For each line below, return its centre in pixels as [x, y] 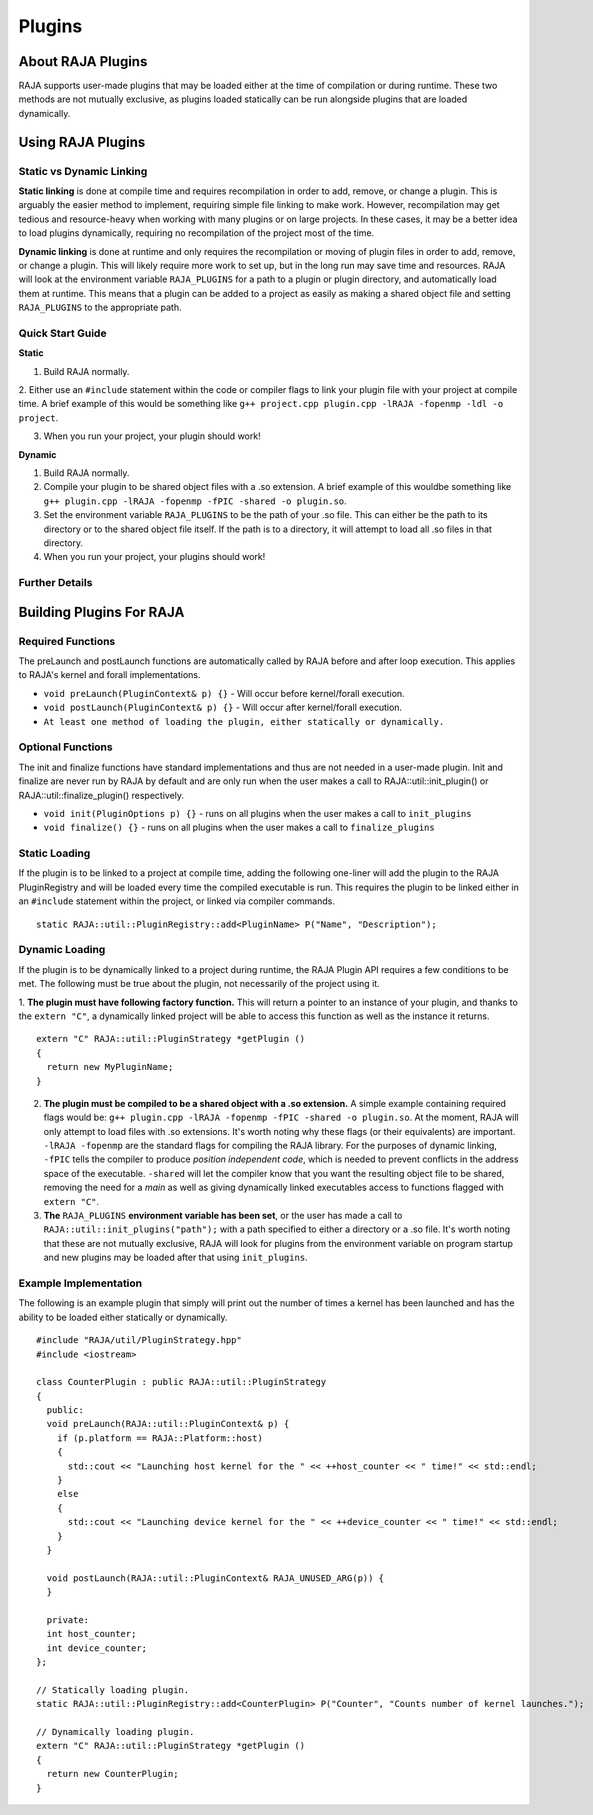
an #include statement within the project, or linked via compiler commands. [176, 901]
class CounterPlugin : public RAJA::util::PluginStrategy [181, 1382]
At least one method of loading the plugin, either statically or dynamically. [244, 721]
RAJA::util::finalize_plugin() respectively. [101, 795]
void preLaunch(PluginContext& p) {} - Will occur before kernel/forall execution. [224, 693]
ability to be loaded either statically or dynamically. [123, 1317]
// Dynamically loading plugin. [115, 1732]
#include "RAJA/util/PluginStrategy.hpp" [139, 1340]
